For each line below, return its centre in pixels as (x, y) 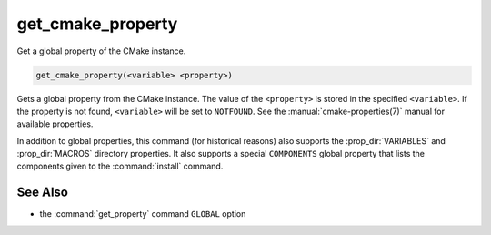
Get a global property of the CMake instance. (101, 51)
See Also (42, 193)
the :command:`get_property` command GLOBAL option (143, 214)
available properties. (55, 124)
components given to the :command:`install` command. (120, 166)
